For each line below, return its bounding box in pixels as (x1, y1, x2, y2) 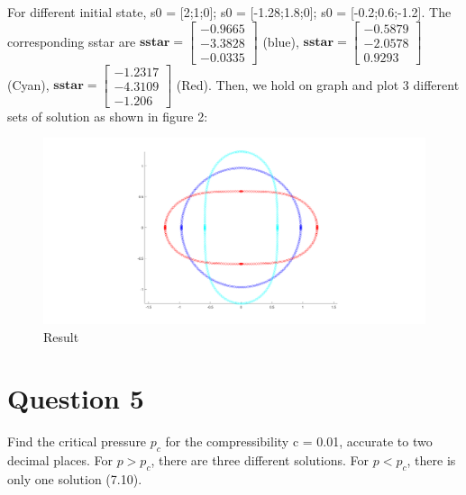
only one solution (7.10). (7, 469, 142, 488)
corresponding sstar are (7, 31, 136, 50)
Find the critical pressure (7, 432, 147, 451)
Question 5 (7, 380, 144, 417)
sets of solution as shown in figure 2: (7, 106, 208, 125)
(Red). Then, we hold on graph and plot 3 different (176, 75, 460, 94)
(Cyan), (7, 75, 50, 94)
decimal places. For (7, 451, 113, 470)
